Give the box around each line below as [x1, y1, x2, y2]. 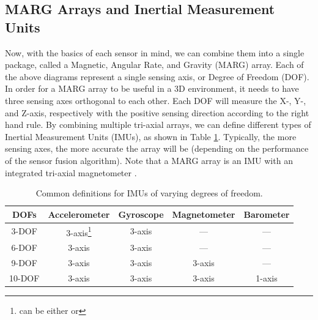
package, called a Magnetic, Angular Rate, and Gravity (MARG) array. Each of [5, 58, 304, 71]
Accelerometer [48, 207, 110, 220]
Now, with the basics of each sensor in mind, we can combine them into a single [5, 46, 305, 59]
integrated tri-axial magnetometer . [5, 166, 137, 179]
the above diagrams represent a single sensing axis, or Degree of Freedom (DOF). [5, 70, 309, 83]
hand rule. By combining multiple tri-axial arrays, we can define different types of [5, 118, 311, 131]
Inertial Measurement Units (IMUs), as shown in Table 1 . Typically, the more [5, 130, 297, 143]
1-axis [256, 271, 278, 284]
